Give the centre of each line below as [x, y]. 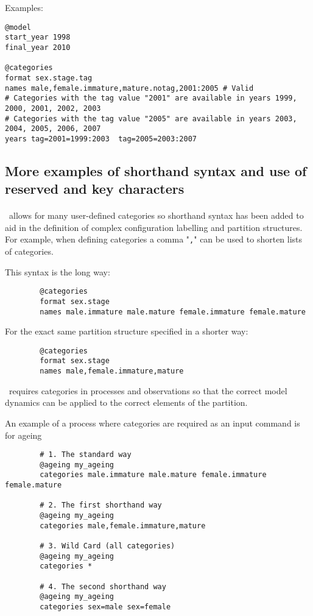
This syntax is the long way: [58, 271]
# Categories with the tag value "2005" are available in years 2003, [151, 119]
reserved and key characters [95, 189]
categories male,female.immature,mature [123, 526]
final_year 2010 [38, 47]
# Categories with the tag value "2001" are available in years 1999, [151, 98]
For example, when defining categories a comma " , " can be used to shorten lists [154, 239]
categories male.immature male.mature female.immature [153, 475]
